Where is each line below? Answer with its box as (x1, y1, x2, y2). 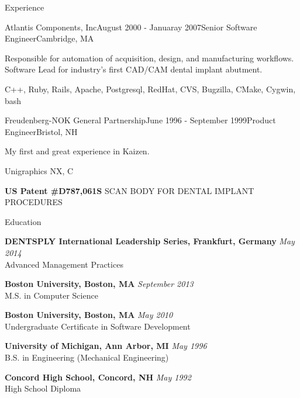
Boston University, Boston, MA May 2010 (5, 309, 173, 321)
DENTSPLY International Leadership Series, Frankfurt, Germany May (5, 235, 295, 247)
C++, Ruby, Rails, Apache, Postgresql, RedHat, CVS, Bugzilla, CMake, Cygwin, (5, 82, 296, 95)
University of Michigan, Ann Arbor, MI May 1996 (5, 340, 207, 352)
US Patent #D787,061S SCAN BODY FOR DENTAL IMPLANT (5, 184, 254, 196)
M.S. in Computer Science (5, 289, 98, 301)
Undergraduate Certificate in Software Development (5, 320, 191, 332)
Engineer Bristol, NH (5, 125, 78, 137)
